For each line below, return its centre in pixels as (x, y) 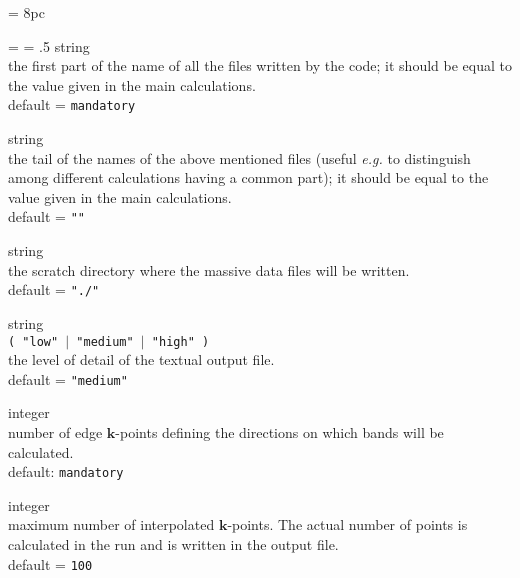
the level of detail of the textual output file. (141, 359)
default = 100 (50, 563)
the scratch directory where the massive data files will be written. (209, 269)
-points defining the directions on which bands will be (279, 432)
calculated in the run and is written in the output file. (173, 544)
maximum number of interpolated (111, 524)
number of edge (55, 432)
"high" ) (180, 341)
